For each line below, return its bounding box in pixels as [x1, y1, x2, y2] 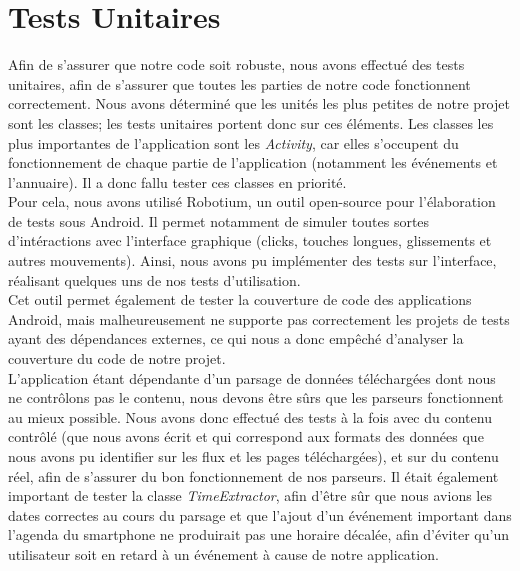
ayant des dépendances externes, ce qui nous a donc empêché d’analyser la [8, 328, 464, 349]
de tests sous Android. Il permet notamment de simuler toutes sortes [8, 210, 430, 231]
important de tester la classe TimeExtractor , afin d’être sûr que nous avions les [8, 485, 492, 506]
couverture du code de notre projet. [8, 348, 226, 369]
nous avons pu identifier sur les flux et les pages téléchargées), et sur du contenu [8, 446, 499, 466]
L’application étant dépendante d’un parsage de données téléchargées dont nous [8, 367, 496, 388]
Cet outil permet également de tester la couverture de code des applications [8, 289, 472, 310]
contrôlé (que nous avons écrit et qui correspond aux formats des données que [8, 426, 484, 447]
